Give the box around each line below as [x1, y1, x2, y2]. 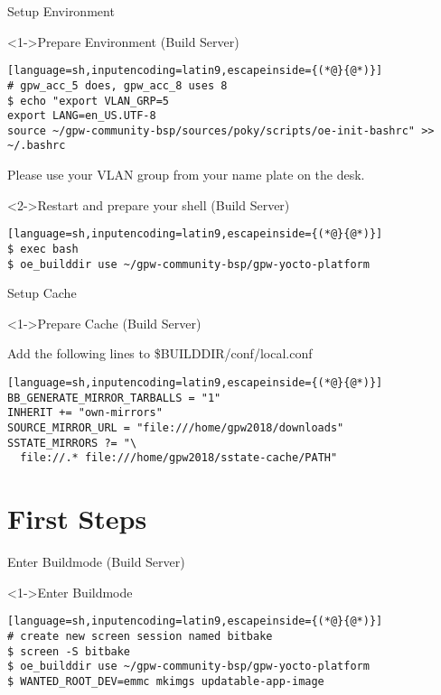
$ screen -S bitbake [7, 644, 131, 658]
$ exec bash [7, 242, 79, 255]
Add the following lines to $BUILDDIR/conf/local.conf [7, 344, 313, 363]
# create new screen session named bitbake [7, 629, 273, 643]
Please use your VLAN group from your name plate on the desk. [7, 165, 365, 184]
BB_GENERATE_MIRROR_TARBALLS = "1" [7, 391, 221, 404]
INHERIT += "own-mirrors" [7, 406, 163, 420]
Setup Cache [7, 283, 77, 302]
